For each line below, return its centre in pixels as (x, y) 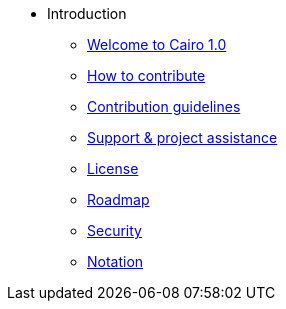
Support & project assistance (182, 137)
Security (114, 230)
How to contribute (146, 75)
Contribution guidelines (164, 106)
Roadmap (118, 199)
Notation (115, 261)
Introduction (87, 13)
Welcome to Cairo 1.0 (157, 44)
